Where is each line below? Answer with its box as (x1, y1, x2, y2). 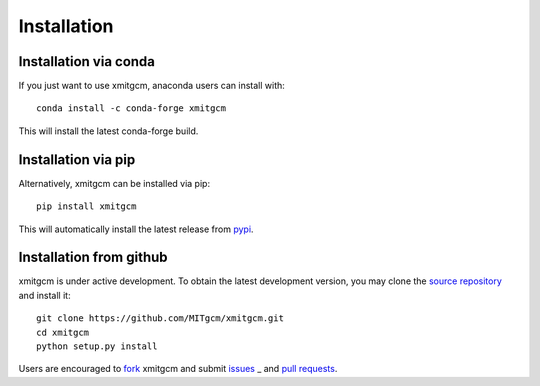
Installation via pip (18, 151, 136, 168)
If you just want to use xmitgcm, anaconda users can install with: (18, 80, 285, 92)
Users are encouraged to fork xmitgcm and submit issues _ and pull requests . (18, 363, 338, 375)
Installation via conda (18, 53, 155, 70)
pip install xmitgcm (36, 201, 137, 212)
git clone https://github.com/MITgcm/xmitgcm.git (36, 313, 285, 324)
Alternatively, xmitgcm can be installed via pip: (18, 177, 210, 189)
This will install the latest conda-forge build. (18, 125, 199, 137)
